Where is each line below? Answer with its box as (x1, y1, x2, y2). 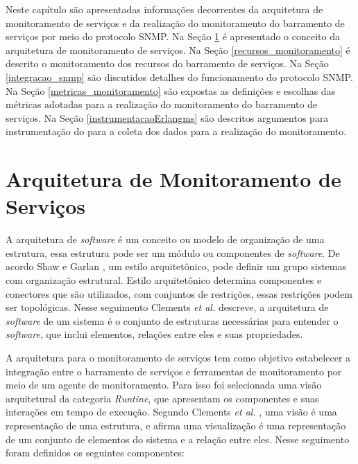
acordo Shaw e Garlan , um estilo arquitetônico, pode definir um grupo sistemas (6, 259, 347, 274)
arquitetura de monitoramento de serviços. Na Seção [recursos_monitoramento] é (6, 42, 350, 57)
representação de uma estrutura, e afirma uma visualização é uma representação (6, 418, 346, 432)
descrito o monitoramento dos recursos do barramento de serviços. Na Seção (6, 56, 329, 71)
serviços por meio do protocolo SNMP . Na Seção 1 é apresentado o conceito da (6, 29, 340, 44)
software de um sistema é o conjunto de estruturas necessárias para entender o (6, 313, 339, 328)
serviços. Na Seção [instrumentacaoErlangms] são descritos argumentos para (6, 110, 329, 125)
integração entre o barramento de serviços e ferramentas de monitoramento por (6, 364, 342, 378)
